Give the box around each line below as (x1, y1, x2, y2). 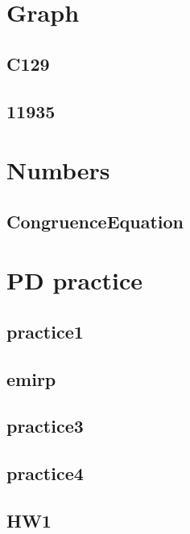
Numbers (6, 154, 110, 187)
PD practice (6, 264, 143, 297)
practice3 (6, 413, 84, 438)
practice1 (6, 318, 84, 343)
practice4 (6, 461, 84, 486)
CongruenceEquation (6, 208, 184, 233)
